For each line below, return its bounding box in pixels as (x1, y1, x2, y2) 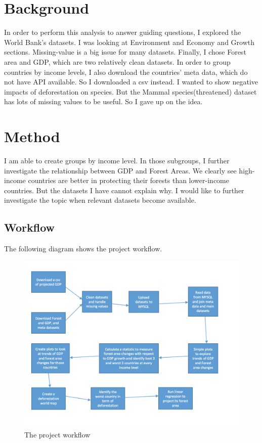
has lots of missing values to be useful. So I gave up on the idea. (4, 96, 203, 107)
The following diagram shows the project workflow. (4, 243, 162, 254)
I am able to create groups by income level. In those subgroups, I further (4, 155, 230, 165)
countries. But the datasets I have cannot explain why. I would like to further (4, 185, 244, 195)
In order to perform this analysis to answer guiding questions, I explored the (4, 27, 241, 37)
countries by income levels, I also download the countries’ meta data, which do (4, 66, 248, 77)
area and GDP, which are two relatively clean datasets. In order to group (4, 56, 231, 67)
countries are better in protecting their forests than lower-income (28, 175, 229, 186)
